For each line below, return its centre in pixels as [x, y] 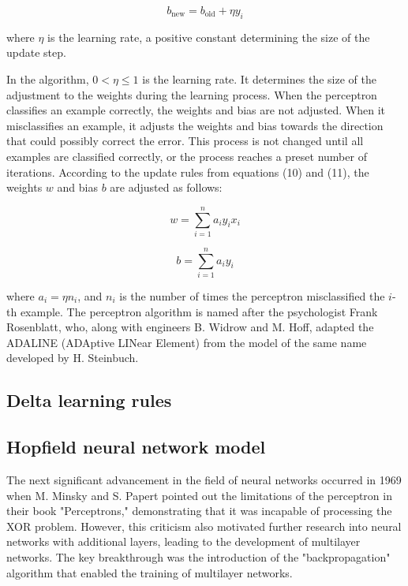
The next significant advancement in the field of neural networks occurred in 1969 [204, 479]
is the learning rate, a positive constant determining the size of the [209, 37]
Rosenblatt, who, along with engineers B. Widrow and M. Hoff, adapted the [190, 327]
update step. [36, 52]
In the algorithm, [48, 78]
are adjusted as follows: [166, 187]
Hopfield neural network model [136, 447]
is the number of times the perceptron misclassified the [252, 295]
